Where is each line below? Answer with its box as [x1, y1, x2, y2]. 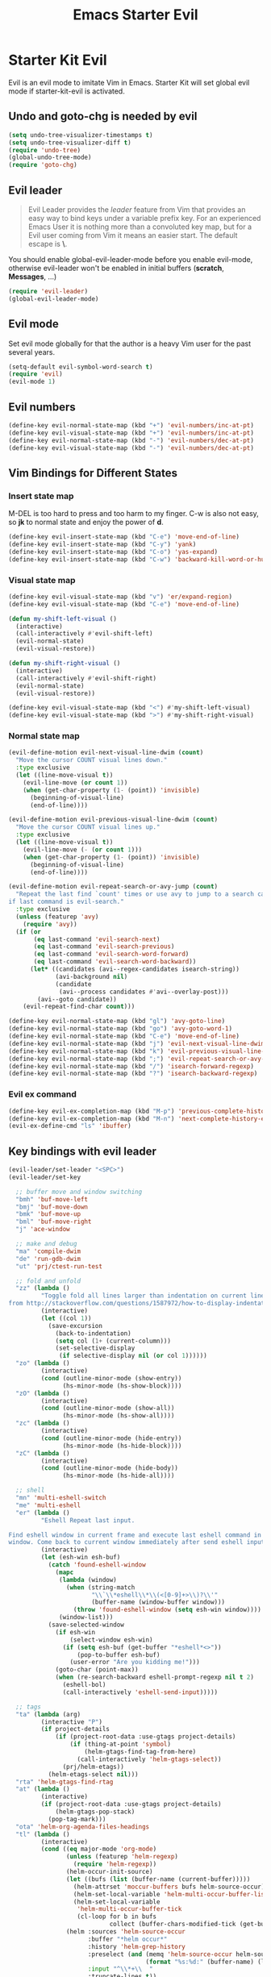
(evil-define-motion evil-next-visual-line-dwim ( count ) [8, 748, 204, 757]
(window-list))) [59, 1613, 114, 1621]
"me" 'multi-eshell [15, 1501, 81, 1509]
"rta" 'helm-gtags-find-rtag [15, 1778, 114, 1786]
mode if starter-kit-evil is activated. [8, 86, 125, 96]
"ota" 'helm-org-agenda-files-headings [15, 1822, 150, 1831]
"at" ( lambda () [15, 1785, 70, 1793]
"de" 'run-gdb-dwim [15, 1255, 81, 1263]
